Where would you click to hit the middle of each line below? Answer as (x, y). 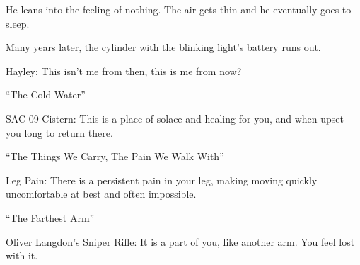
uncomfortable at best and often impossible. (101, 194)
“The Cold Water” (46, 95)
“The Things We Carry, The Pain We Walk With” (115, 156)
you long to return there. (59, 132)
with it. (22, 255)
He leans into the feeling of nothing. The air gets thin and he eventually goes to (179, 9)
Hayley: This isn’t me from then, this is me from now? (124, 71)
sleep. (18, 23)
